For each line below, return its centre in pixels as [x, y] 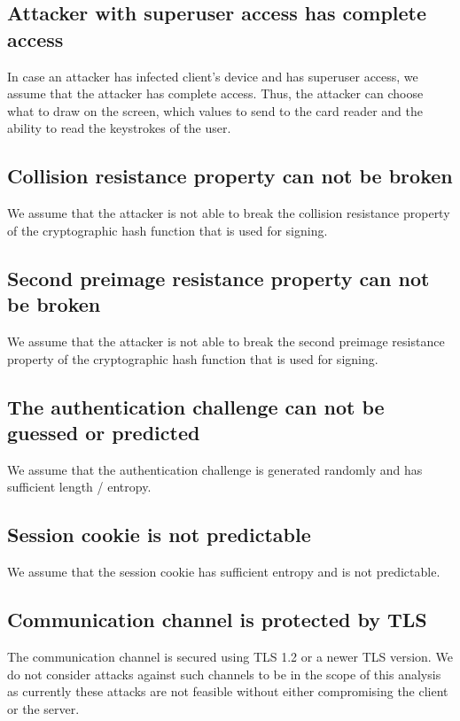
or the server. [43, 708]
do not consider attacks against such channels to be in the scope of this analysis [224, 674]
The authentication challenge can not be [196, 406]
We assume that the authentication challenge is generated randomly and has [215, 469]
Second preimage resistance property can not [218, 278]
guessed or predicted [104, 432]
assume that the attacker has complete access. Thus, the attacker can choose [215, 93]
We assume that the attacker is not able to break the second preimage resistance [226, 341]
